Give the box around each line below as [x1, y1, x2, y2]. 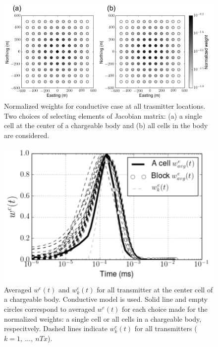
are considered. [4, 130, 50, 140]
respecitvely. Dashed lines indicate [4, 323, 108, 334]
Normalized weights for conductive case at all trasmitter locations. [4, 101, 206, 111]
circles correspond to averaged [4, 304, 95, 314]
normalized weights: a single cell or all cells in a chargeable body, [4, 313, 202, 324]
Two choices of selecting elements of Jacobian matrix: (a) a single [4, 110, 202, 121]
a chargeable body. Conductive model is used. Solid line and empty [4, 294, 208, 304]
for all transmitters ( [134, 323, 197, 334]
